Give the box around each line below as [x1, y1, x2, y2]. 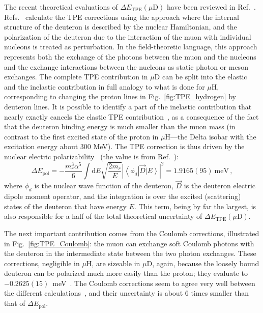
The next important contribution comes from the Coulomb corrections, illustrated [4, 227, 259, 238]
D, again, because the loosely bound [147, 258, 259, 268]
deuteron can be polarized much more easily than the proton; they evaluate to [4, 268, 248, 278]
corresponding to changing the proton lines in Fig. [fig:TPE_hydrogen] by [4, 91, 236, 102]
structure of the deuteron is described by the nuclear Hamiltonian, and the [4, 21, 237, 32]
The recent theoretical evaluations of [4, 2, 118, 12]
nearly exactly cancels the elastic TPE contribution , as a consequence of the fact [4, 111, 259, 122]
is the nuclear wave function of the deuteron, [34, 180, 173, 191]
